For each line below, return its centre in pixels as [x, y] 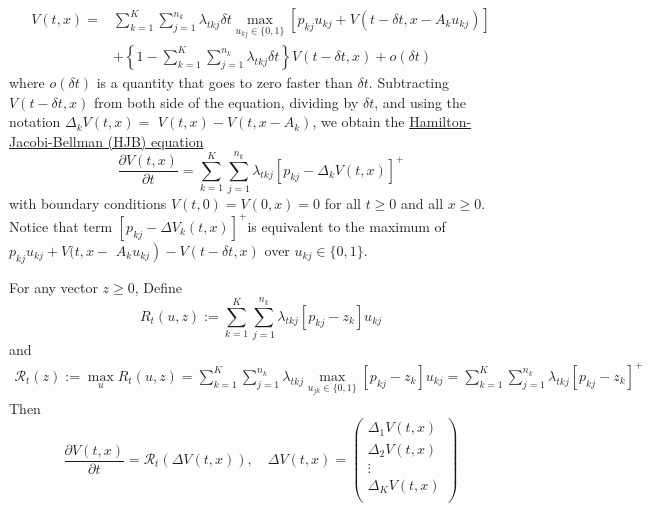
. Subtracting [409, 81]
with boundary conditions [88, 202]
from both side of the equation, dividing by [226, 101]
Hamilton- [440, 121]
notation [35, 121]
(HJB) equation [155, 140]
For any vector [53, 286]
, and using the [420, 101]
